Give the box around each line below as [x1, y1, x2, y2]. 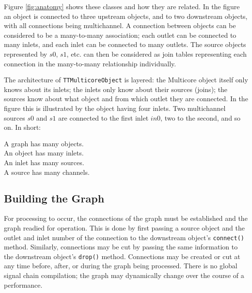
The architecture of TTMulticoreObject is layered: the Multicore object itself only [4, 75, 248, 85]
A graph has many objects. [4, 138, 84, 148]
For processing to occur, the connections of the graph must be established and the [4, 213, 248, 223]
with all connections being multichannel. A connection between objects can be [4, 20, 236, 31]
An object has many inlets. [4, 148, 84, 158]
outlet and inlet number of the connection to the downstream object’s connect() [4, 232, 244, 242]
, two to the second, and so [160, 112, 241, 123]
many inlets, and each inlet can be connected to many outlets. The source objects [4, 39, 246, 49]
